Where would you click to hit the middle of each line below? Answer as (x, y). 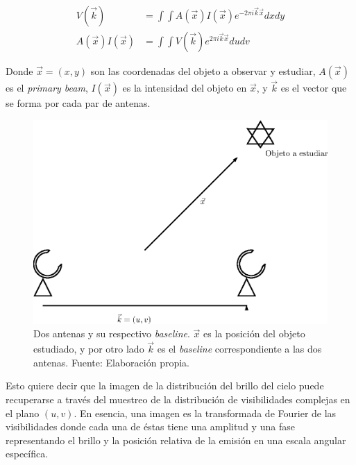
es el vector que (314, 88)
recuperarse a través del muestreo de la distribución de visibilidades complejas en (178, 399)
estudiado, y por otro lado (89, 349)
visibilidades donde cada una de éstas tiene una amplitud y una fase (150, 426)
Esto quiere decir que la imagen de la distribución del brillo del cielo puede (165, 386)
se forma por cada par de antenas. (78, 103)
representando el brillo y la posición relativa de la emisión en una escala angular (176, 440)
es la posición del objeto (254, 333)
